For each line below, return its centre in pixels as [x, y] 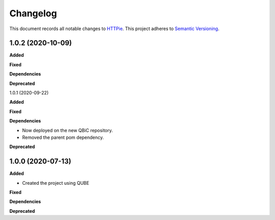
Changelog [33, 13]
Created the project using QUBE [56, 183]
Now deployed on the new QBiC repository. [67, 130]
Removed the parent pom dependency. [63, 137]
